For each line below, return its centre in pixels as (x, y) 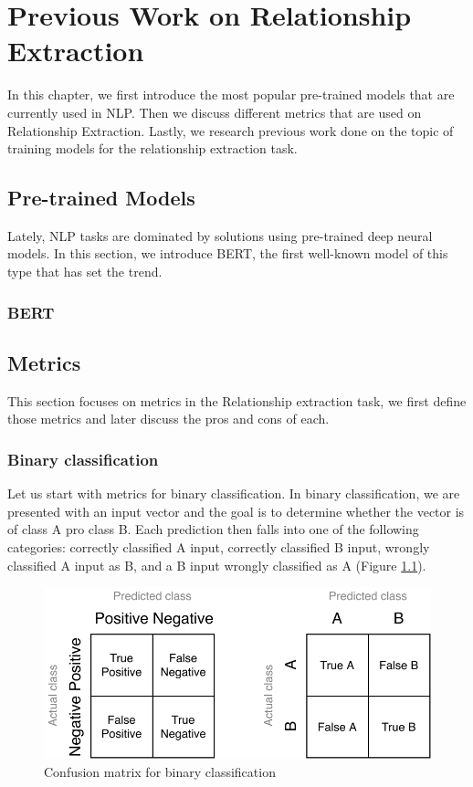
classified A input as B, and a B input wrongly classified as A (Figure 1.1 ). (217, 565)
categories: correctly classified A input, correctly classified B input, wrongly (219, 546)
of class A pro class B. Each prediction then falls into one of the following (213, 529)
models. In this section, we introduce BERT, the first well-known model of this (228, 253)
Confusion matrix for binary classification (160, 771)
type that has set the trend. (85, 272)
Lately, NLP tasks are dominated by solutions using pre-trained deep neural (220, 235)
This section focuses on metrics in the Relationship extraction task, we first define (237, 400)
